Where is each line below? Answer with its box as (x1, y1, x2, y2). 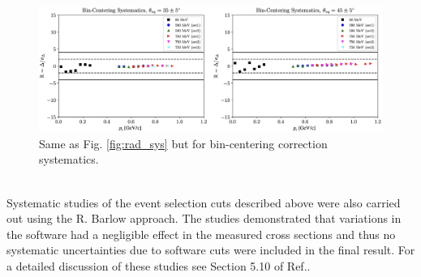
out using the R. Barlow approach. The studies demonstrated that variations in (6, 210, 402, 227)
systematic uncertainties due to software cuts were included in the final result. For (6, 241, 415, 258)
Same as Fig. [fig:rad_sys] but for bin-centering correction (39, 134, 328, 151)
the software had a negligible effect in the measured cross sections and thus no (6, 225, 396, 242)
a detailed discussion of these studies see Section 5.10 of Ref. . (6, 258, 311, 275)
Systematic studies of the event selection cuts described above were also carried (6, 194, 401, 211)
